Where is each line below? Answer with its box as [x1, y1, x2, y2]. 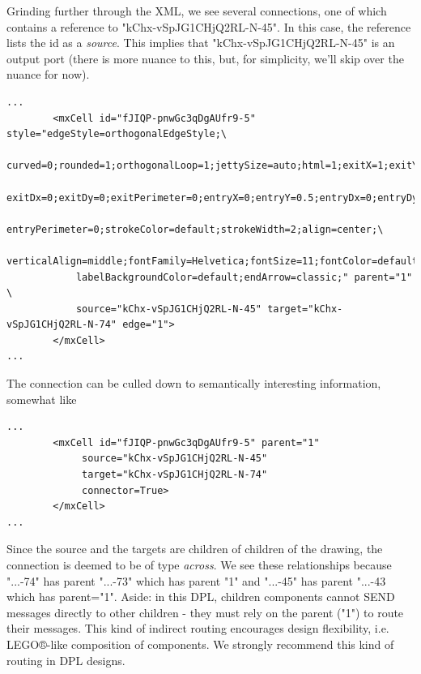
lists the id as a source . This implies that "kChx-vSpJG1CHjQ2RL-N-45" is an [6, 34, 395, 51]
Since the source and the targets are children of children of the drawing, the [6, 540, 383, 557]
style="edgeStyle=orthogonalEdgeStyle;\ [6, 128, 228, 140]
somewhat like [6, 390, 77, 407]
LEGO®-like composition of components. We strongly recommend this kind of [6, 635, 394, 652]
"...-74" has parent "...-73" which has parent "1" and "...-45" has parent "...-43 [6, 572, 386, 589]
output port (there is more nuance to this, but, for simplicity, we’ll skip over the [6, 49, 404, 67]
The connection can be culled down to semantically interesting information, [6, 375, 381, 392]
